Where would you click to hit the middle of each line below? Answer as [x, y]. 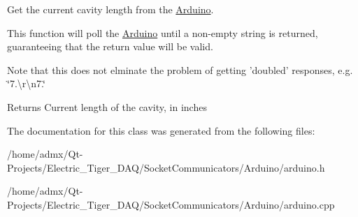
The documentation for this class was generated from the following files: [161, 130]
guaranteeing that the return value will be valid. [110, 46]
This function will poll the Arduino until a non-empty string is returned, [163, 32]
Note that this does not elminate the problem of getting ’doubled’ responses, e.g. [180, 69]
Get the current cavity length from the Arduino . [110, 9]
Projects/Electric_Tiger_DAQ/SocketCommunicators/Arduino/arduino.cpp [171, 204]
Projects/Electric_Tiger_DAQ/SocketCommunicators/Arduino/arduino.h [166, 167]
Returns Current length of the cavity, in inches [107, 106]
